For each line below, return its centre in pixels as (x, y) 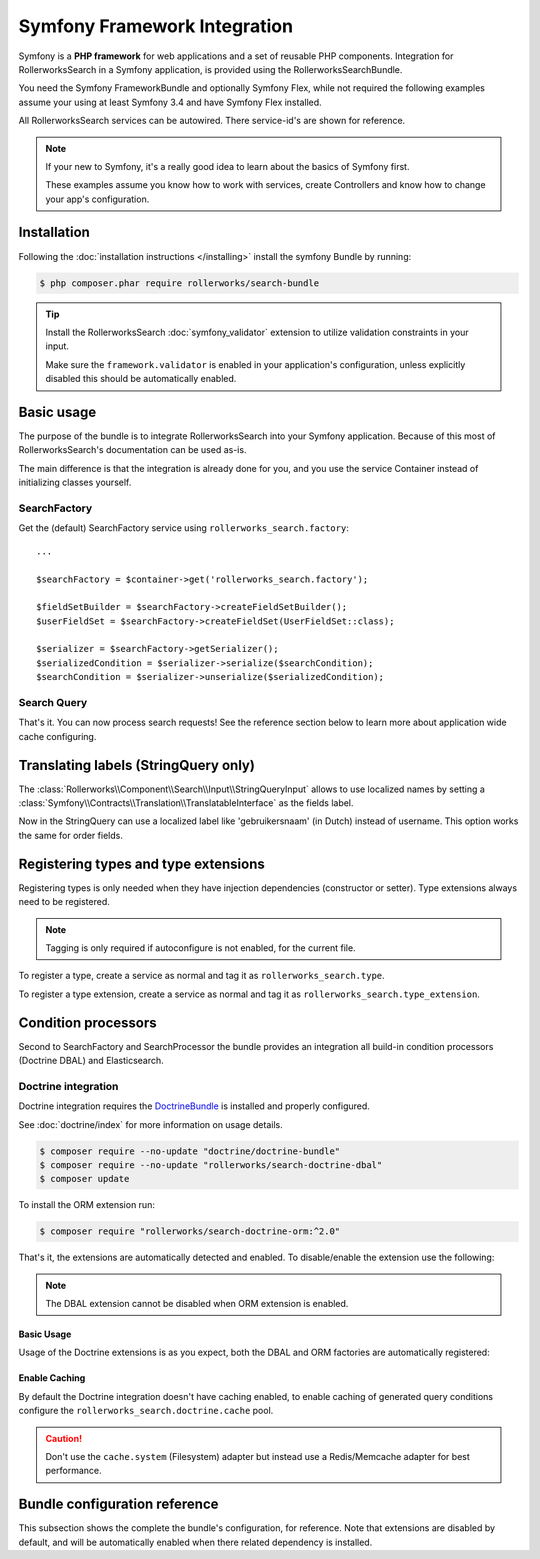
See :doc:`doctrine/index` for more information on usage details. (151, 1124)
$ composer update (84, 1179)
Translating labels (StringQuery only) (136, 765)
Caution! (64, 1438)
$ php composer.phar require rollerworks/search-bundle (179, 283)
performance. (73, 1471)
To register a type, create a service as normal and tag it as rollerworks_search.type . (201, 976)
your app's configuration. (97, 199)
